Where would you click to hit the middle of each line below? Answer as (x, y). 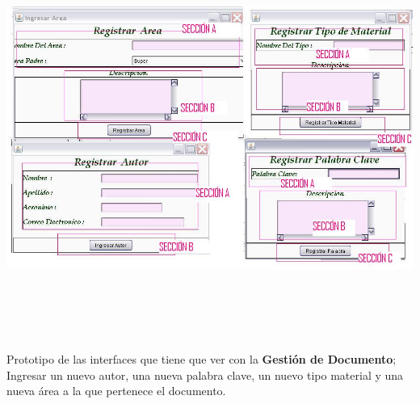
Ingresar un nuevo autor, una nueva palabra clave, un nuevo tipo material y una (205, 375)
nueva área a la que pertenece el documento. (116, 391)
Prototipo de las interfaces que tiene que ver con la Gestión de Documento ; (202, 358)
